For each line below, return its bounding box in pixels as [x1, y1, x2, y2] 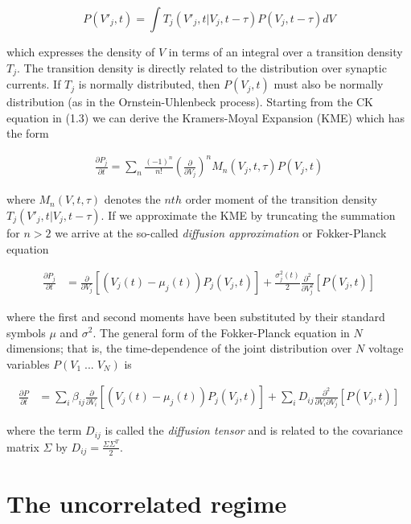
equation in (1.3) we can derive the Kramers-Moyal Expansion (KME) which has [6, 109, 405, 126]
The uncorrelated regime [6, 486, 287, 519]
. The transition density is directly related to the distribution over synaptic [17, 59, 387, 76]
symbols [6, 324, 46, 340]
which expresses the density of [6, 43, 155, 60]
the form [6, 125, 49, 142]
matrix [6, 438, 39, 455]
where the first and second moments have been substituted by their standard [6, 307, 385, 324]
